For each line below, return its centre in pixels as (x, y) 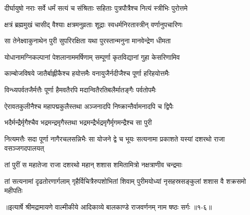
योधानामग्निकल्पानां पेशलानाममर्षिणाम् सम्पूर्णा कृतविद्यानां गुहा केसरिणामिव (92, 57)
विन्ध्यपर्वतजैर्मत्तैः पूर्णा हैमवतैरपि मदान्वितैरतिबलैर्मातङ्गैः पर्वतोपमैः (80, 89)
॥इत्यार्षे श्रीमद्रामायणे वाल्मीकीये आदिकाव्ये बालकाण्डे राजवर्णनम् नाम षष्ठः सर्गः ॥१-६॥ (108, 206)
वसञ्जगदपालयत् (24, 148)
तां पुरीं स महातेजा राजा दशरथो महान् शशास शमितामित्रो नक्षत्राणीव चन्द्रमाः (94, 164)
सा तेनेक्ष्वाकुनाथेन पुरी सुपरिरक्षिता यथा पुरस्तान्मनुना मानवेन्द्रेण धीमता (88, 41)
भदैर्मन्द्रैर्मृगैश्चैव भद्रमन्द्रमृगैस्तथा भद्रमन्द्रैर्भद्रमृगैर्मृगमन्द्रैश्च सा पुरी (78, 122)
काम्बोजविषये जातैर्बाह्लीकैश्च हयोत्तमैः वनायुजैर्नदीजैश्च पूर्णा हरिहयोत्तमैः (87, 73)
